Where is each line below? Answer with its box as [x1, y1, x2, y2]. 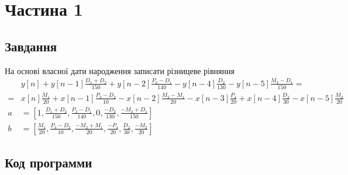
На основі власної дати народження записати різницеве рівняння [5, 64, 235, 76]
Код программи [5, 153, 92, 171]
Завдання [5, 37, 57, 55]
